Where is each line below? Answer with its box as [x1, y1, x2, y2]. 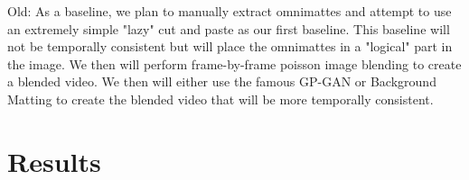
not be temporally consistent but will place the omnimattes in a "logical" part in [7, 37, 453, 56]
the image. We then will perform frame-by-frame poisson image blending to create [7, 54, 462, 73]
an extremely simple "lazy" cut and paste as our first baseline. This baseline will [7, 19, 450, 38]
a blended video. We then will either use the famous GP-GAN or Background [7, 72, 436, 91]
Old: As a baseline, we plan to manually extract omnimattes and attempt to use [7, 2, 452, 20]
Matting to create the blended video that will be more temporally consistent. [7, 89, 434, 108]
